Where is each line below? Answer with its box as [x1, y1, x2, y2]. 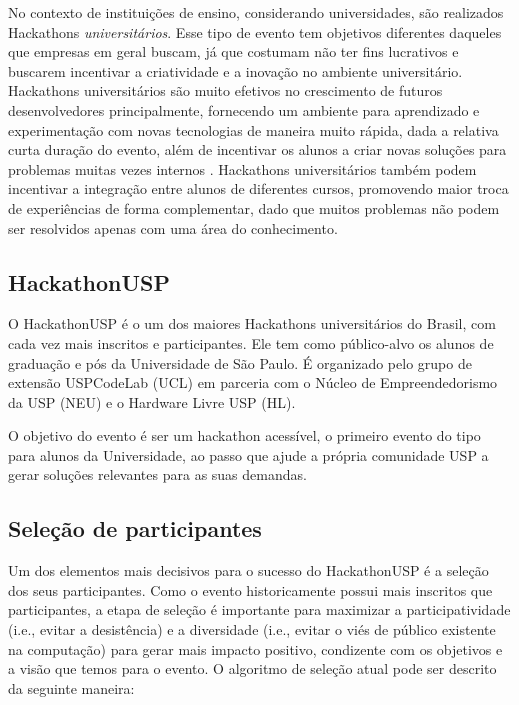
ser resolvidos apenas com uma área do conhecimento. [8, 217, 338, 238]
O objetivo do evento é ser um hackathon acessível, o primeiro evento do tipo [8, 425, 481, 446]
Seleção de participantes [8, 513, 262, 544]
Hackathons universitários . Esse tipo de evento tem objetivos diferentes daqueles [8, 21, 502, 42]
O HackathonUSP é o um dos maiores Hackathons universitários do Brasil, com [8, 313, 496, 334]
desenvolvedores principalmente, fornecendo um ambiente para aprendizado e [8, 99, 480, 120]
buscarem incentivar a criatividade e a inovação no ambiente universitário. [8, 60, 463, 81]
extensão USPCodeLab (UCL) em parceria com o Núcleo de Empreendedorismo [8, 372, 498, 393]
